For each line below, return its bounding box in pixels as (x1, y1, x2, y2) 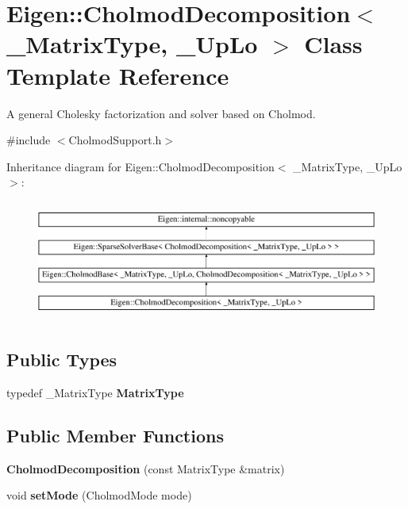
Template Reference (6, 59, 229, 91)
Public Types (6, 347, 117, 372)
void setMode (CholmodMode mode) (6, 487, 192, 503)
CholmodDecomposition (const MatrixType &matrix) (6, 460, 285, 476)
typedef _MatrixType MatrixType (6, 384, 184, 400)
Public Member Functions (6, 423, 224, 447)
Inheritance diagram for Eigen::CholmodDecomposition (6, 158, 275, 174)
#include (6, 132, 51, 148)
